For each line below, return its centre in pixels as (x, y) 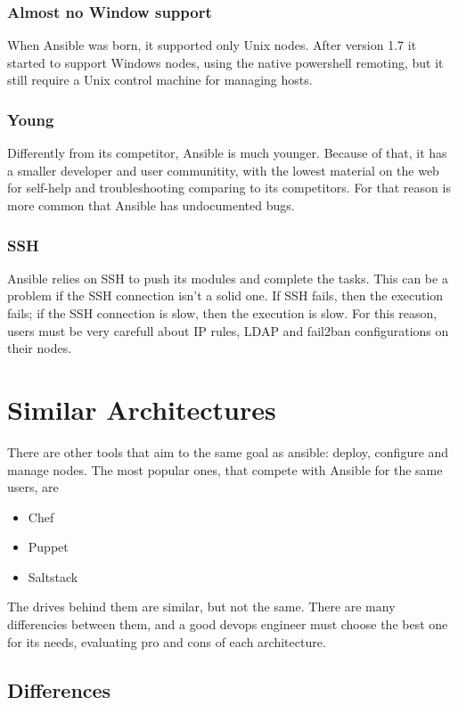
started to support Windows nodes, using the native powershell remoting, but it (225, 62)
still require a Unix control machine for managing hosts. (160, 80)
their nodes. (40, 348)
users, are (33, 487)
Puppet (48, 547)
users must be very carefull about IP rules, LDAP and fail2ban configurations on (228, 330)
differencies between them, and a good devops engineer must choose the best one (228, 624)
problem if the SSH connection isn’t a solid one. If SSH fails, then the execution (225, 295)
